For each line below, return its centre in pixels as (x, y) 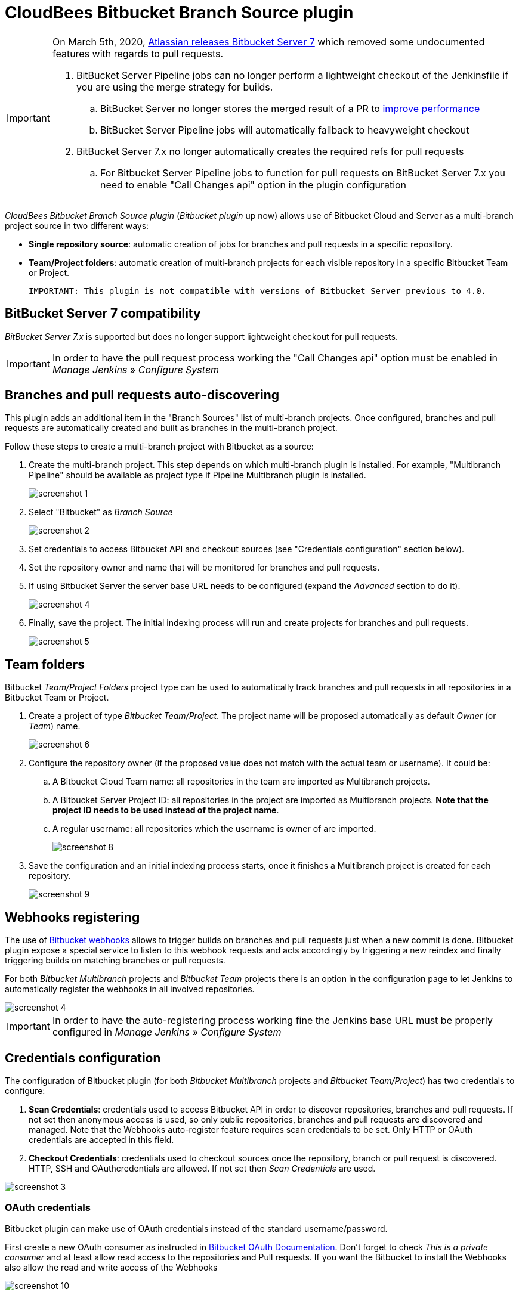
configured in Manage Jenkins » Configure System (167, 1032)
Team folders (45, 664)
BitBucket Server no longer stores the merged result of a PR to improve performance (290, 108)
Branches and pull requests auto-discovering (142, 395)
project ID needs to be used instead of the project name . (166, 810)
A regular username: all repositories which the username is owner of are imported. (214, 829)
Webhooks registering (72, 917)
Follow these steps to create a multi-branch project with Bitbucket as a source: (159, 447)
